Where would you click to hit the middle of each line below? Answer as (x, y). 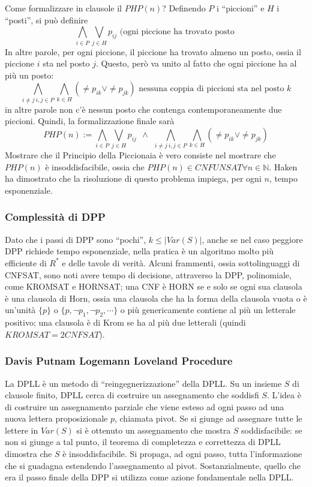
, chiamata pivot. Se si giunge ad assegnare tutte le (208, 418)
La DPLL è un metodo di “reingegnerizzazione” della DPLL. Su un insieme (143, 383)
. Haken (283, 166)
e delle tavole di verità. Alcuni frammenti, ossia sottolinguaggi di (181, 262)
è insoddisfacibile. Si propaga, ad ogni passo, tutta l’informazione (182, 454)
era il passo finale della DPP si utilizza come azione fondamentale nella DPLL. (149, 477)
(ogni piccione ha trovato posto (177, 32)
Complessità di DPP (55, 217)
